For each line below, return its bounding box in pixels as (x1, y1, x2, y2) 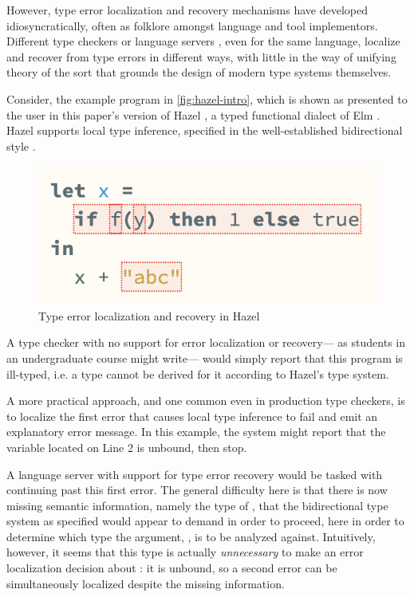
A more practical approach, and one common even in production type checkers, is (6, 392, 405, 409)
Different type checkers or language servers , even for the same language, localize (6, 33, 400, 49)
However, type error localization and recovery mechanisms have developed (6, 2, 369, 18)
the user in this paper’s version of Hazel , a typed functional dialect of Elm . (6, 106, 380, 123)
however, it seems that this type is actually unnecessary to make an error (6, 544, 364, 560)
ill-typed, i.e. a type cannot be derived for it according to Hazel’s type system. (6, 365, 389, 382)
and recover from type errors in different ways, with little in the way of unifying (6, 48, 396, 65)
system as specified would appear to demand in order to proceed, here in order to (6, 513, 404, 529)
